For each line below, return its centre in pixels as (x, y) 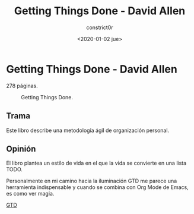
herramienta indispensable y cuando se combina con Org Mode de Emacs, (97, 187)
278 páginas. (22, 86)
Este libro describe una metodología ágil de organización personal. (88, 130)
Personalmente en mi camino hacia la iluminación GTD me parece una (92, 181)
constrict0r (100, 27)
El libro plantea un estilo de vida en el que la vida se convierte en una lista (96, 163)
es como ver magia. (30, 194)
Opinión (21, 149)
